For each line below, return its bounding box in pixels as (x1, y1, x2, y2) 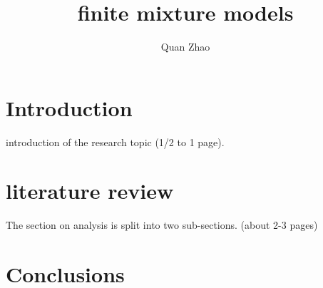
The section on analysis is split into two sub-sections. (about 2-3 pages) (6, 217, 318, 232)
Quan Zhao (160, 39, 210, 54)
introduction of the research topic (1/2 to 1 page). (6, 134, 225, 149)
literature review (6, 176, 174, 205)
